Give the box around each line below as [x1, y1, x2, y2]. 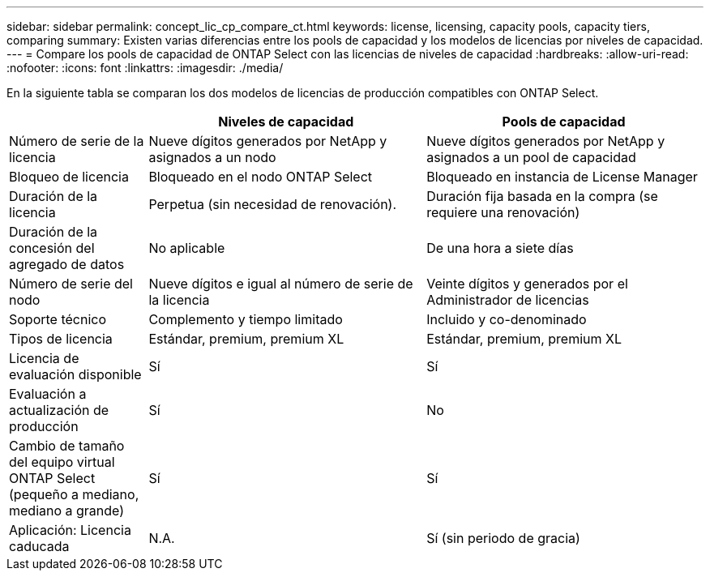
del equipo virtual [9, 454, 115, 470]
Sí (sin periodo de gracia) [426, 530, 580, 546]
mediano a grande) [9, 502, 125, 519]
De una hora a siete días [426, 240, 574, 256]
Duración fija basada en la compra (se [426, 188, 658, 204]
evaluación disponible [9, 366, 142, 383]
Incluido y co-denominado [426, 311, 587, 327]
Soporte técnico [9, 311, 107, 327]
